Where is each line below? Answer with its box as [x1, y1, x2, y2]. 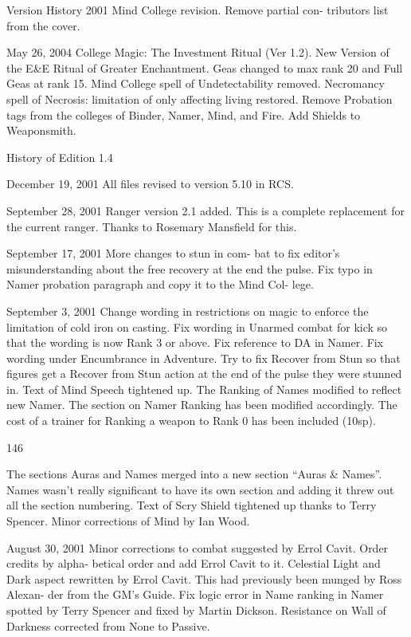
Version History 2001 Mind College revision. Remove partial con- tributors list [6, 2, 389, 18]
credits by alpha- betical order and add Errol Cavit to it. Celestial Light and [6, 555, 381, 572]
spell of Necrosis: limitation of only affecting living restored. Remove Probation [6, 90, 393, 107]
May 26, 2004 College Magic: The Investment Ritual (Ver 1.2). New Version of [6, 44, 389, 61]
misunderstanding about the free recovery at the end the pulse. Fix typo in [6, 260, 373, 277]
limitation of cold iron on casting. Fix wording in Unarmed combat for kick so [6, 318, 388, 335]
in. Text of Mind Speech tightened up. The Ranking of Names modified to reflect [6, 380, 402, 397]
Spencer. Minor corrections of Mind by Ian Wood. [6, 513, 250, 529]
